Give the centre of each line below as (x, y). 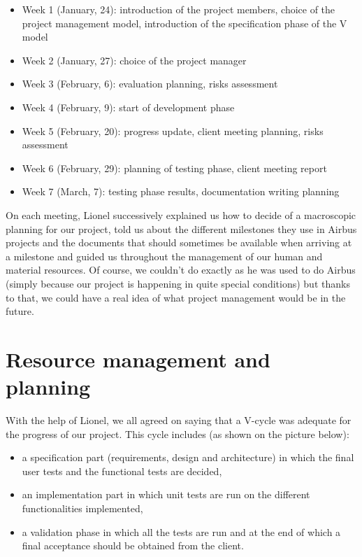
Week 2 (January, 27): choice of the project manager (134, 60)
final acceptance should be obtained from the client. (133, 545)
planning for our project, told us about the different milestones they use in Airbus (181, 228)
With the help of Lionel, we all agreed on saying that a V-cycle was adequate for (179, 420)
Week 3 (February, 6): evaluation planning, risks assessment (150, 84)
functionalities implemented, (82, 508)
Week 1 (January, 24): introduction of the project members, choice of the (179, 9)
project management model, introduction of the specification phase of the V (184, 23)
